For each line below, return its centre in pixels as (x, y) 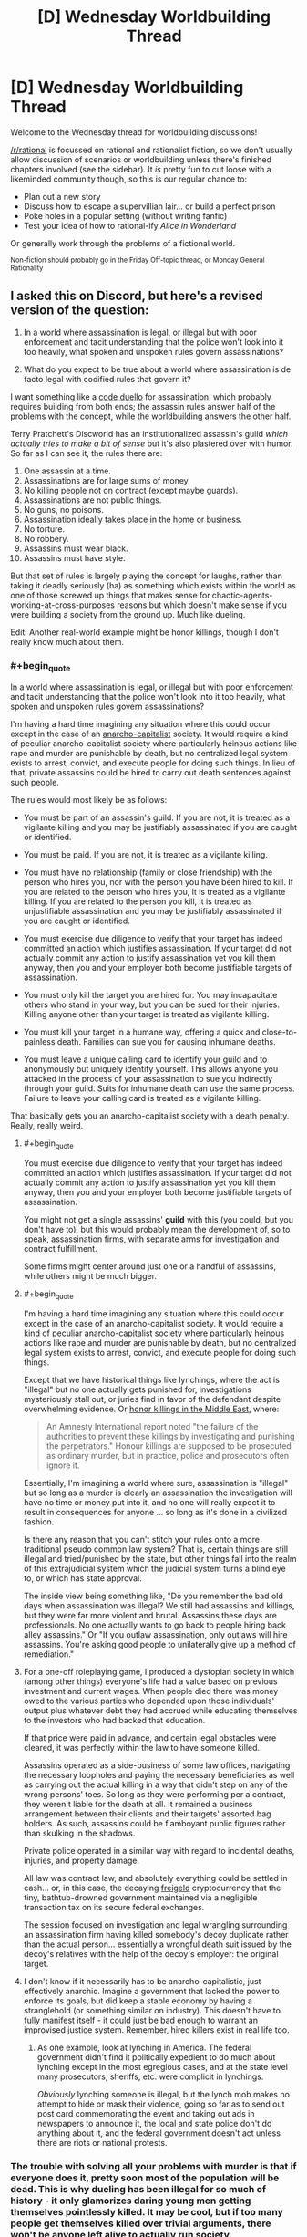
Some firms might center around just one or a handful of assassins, (150, 1266)
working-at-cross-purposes (62, 605)
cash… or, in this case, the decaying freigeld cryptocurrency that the (152, 1888)
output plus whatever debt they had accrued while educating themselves (160, 1710)
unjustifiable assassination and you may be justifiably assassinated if (153, 911)
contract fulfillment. (61, 1249)
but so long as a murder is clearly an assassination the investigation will (158, 1493)
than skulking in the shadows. (79, 1833)
